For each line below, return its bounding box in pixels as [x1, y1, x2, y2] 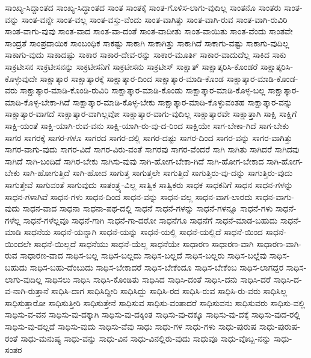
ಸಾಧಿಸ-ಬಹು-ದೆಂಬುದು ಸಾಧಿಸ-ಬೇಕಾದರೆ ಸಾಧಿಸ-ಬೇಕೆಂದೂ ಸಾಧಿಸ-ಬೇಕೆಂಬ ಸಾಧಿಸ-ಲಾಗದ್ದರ [29, 261, 284, 274]
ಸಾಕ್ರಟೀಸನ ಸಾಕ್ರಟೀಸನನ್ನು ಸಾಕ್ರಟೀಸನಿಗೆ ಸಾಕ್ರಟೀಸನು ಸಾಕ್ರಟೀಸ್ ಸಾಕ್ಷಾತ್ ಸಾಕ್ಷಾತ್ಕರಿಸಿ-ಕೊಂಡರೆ [5, 60, 258, 72]
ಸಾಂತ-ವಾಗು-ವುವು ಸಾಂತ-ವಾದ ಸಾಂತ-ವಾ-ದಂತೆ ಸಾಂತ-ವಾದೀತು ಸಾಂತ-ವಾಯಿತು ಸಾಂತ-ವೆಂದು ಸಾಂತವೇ [5, 25, 293, 37]
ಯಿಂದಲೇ [5, 237, 31, 250]
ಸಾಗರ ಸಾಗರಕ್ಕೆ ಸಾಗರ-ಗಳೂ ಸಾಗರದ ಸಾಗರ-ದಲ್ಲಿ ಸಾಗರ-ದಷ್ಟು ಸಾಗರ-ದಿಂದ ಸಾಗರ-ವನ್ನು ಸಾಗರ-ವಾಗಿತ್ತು [5, 131, 292, 143]
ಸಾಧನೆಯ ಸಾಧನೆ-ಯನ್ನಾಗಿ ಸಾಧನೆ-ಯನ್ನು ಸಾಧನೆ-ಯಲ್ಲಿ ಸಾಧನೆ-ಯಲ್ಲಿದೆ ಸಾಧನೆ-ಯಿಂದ [23, 225, 263, 238]
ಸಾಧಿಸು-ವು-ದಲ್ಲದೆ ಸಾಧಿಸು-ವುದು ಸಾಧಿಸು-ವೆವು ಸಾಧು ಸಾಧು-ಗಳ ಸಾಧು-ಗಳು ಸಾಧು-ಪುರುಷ [5, 320, 257, 333]
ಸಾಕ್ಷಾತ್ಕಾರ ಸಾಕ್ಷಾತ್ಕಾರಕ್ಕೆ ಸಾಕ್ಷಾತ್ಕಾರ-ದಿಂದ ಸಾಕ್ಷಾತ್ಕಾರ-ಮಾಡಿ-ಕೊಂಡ [40, 72, 224, 84]
